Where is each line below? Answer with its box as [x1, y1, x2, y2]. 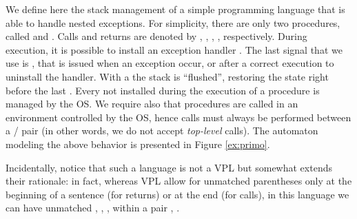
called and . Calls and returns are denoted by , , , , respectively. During [6, 29, 307, 43]
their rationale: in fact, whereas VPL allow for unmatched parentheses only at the [6, 174, 352, 188]
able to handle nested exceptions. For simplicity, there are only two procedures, [6, 15, 340, 30]
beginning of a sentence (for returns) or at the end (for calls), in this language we [6, 187, 349, 201]
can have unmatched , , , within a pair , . [6, 200, 180, 215]
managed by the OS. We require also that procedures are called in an [6, 96, 298, 111]
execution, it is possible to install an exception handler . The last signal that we [6, 42, 343, 56]
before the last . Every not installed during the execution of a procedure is [6, 83, 320, 97]
